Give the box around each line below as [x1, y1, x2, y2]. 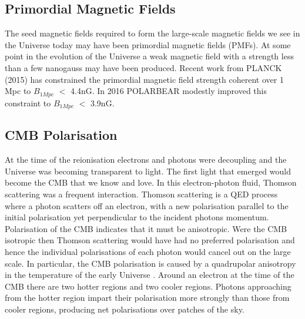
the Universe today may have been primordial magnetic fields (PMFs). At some [5, 38, 291, 51]
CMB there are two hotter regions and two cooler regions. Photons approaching [5, 280, 291, 292]
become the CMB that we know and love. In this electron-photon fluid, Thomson [5, 176, 297, 189]
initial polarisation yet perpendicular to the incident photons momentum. [5, 211, 269, 223]
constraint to [5, 96, 51, 109]
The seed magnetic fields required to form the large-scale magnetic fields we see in [5, 27, 300, 39]
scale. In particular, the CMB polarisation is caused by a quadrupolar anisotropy [5, 257, 296, 269]
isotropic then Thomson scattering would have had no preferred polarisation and [5, 234, 295, 246]
